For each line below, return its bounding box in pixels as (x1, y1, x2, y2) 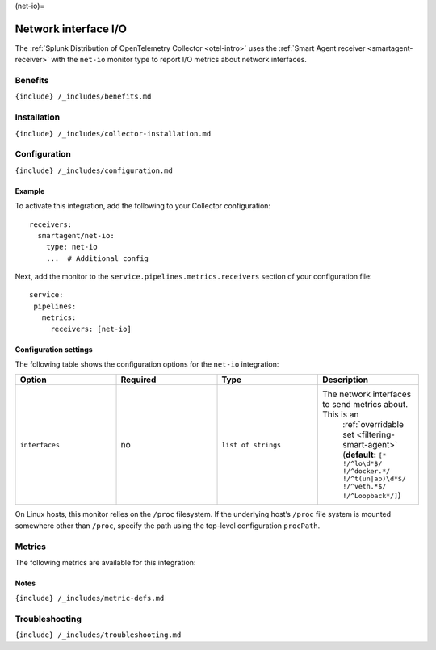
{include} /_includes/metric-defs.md (15, 593, 165, 603)
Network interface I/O (15, 22, 128, 36)
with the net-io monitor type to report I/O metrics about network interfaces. (51, 55, 307, 65)
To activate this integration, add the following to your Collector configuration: (15, 201, 270, 211)
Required (120, 374, 157, 385)
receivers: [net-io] (50, 324, 132, 333)
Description (321, 374, 369, 385)
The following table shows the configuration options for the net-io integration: (15, 359, 279, 369)
